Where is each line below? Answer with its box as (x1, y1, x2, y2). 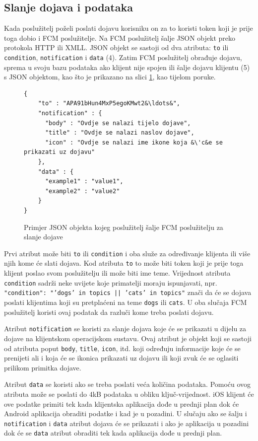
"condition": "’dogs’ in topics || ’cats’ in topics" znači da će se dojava (4, 287, 252, 297)
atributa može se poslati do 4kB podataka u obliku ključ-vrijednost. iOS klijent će (4, 389, 254, 399)
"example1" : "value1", (45, 178, 124, 185)
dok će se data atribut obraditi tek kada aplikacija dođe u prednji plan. (4, 428, 222, 438)
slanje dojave (24, 231, 63, 242)
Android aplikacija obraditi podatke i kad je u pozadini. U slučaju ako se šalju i (4, 408, 247, 419)
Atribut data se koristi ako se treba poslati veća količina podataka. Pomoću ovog (4, 379, 251, 389)
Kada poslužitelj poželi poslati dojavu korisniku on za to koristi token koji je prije (4, 23, 253, 33)
